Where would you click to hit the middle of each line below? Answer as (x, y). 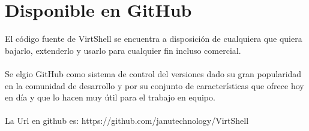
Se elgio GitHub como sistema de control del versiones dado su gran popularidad (153, 73)
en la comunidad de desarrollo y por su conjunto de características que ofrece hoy (154, 85)
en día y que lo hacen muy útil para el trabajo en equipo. (110, 97)
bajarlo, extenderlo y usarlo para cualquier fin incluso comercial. (123, 50)
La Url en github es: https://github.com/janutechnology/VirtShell (127, 121)
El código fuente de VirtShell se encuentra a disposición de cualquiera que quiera (154, 39)
